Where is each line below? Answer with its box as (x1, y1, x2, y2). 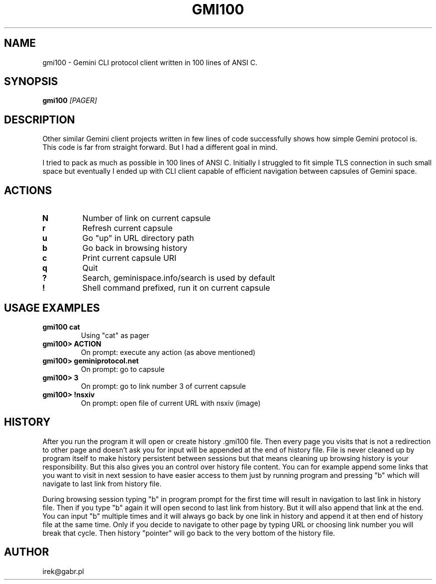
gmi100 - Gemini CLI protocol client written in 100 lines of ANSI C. (42, 58, 258, 67)
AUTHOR (4, 546, 49, 559)
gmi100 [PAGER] (42, 96, 97, 105)
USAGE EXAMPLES (4, 301, 100, 314)
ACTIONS (4, 184, 52, 197)
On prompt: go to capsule (81, 364, 165, 373)
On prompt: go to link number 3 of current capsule (81, 381, 246, 390)
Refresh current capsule (82, 223, 173, 234)
